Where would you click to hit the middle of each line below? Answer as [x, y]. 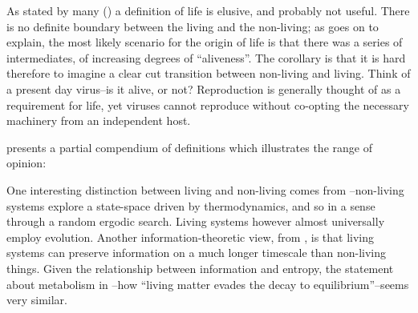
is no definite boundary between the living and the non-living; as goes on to [193, 26]
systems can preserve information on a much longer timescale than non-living [197, 253]
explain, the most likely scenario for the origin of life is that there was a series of [205, 42]
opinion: [26, 163]
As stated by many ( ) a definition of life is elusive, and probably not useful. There [208, 10]
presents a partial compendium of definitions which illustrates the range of [189, 147]
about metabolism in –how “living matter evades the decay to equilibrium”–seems [208, 284]
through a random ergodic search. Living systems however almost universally [196, 221]
